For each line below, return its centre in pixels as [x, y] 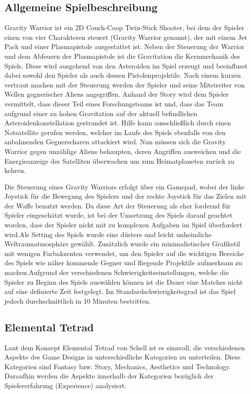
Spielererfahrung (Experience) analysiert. [65, 385]
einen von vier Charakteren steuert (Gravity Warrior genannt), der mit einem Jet [126, 37]
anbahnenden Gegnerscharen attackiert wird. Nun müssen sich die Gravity [115, 142]
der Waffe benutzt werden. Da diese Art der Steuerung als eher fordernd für [118, 205]
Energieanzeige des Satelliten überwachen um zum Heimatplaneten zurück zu [120, 161]
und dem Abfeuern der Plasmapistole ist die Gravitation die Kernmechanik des [122, 56]
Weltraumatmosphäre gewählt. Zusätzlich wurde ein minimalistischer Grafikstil [122, 244]
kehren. [15, 170]
